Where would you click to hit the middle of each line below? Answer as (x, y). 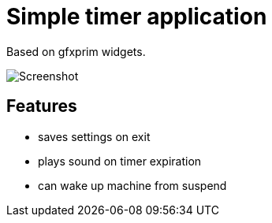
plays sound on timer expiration (120, 161)
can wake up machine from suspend (132, 185)
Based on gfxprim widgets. (76, 51)
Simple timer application (137, 17)
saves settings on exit (94, 136)
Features (42, 106)
